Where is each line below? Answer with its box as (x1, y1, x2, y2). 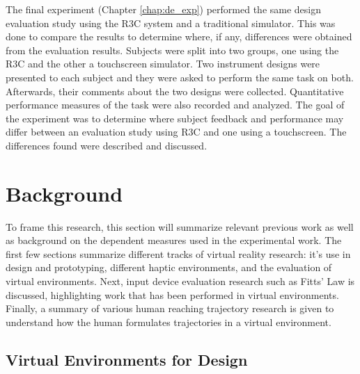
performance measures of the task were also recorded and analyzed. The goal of (6, 97, 345, 112)
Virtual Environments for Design (6, 348, 248, 370)
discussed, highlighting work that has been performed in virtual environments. (6, 287, 339, 302)
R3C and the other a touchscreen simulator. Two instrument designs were (6, 56, 320, 71)
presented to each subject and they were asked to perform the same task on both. (6, 70, 354, 84)
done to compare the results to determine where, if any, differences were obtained (6, 29, 352, 44)
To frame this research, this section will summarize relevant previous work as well (6, 219, 354, 234)
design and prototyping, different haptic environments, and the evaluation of (6, 260, 332, 275)
